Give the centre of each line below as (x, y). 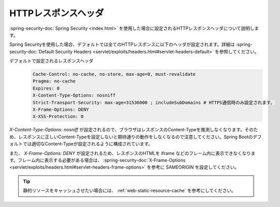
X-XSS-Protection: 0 (58, 117)
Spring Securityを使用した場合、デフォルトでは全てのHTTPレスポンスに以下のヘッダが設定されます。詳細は (122, 44)
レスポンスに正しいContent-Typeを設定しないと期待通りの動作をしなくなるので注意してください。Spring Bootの (135, 137)
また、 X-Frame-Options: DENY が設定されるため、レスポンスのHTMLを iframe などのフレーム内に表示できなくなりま (132, 153)
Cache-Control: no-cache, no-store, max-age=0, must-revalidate (114, 74)
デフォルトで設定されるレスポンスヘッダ (51, 61)
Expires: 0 (46, 88)
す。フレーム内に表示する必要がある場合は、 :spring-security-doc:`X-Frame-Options (97, 160)
